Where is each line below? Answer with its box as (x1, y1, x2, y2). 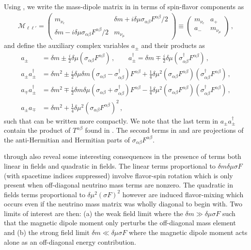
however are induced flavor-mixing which (122, 189, 244, 199)
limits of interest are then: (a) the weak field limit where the (4, 208, 183, 218)
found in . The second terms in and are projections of (85, 125, 244, 135)
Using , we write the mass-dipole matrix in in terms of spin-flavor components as (4, 1, 244, 11)
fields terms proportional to (4, 189, 85, 199)
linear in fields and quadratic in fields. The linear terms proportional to (4, 160, 216, 171)
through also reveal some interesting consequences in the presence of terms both (4, 151, 241, 161)
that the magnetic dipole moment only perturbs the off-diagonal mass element (4, 218, 236, 228)
